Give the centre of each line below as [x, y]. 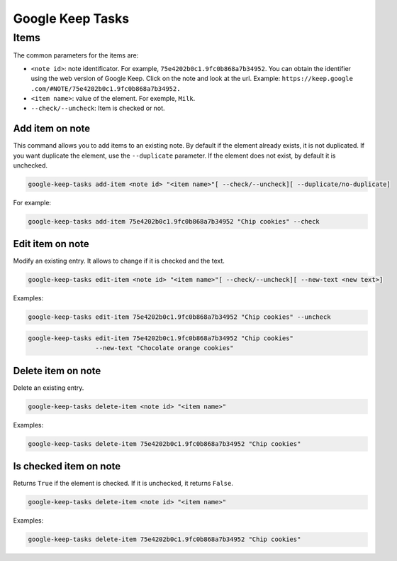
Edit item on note [51, 244]
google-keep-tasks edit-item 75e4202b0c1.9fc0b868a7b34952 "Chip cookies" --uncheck [179, 317]
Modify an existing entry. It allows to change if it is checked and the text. [119, 261]
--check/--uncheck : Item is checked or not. [98, 108]
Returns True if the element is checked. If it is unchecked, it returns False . [123, 484]
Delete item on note [57, 370]
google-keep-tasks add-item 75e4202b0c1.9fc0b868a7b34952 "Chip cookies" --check [174, 221]
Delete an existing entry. [49, 388]
